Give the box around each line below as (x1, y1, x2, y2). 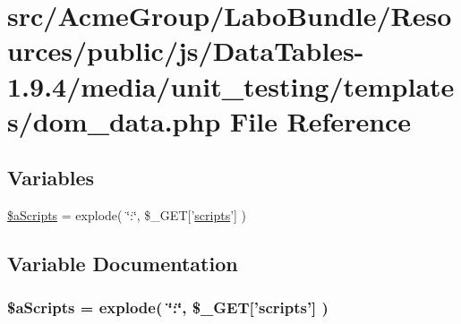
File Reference (230, 102, 412, 139)
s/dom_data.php (7, 102, 221, 139)
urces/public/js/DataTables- (7, 32, 364, 69)
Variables (7, 164, 95, 192)
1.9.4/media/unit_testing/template (7, 67, 455, 104)
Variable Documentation (7, 250, 238, 277)
